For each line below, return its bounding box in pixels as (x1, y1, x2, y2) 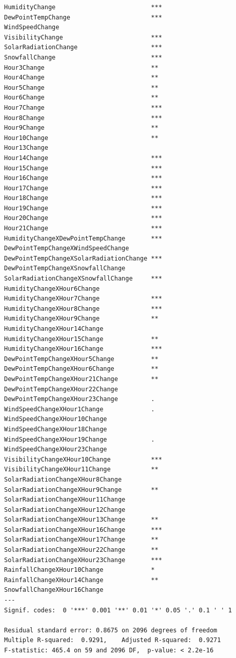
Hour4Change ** (4, 74, 159, 82)
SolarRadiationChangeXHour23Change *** (4, 556, 162, 564)
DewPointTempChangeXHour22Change (4, 385, 118, 393)
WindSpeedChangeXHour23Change (4, 446, 107, 453)
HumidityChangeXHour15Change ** (4, 335, 159, 343)
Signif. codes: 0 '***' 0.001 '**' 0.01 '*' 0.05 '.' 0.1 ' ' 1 (4, 606, 232, 614)
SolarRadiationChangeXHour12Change (4, 506, 126, 513)
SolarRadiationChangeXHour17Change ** (4, 536, 159, 544)
